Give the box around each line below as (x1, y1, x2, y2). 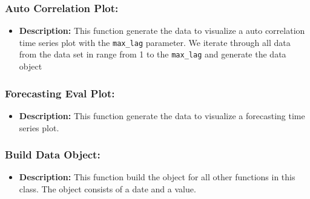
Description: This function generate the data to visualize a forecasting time (19, 109, 305, 122)
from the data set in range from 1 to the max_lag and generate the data (19, 48, 286, 60)
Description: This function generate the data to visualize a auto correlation (19, 24, 305, 37)
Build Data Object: (5, 147, 101, 162)
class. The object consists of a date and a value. (19, 182, 196, 195)
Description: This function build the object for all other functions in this (19, 171, 295, 183)
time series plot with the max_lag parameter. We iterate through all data (19, 36, 291, 48)
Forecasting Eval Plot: (5, 85, 115, 100)
